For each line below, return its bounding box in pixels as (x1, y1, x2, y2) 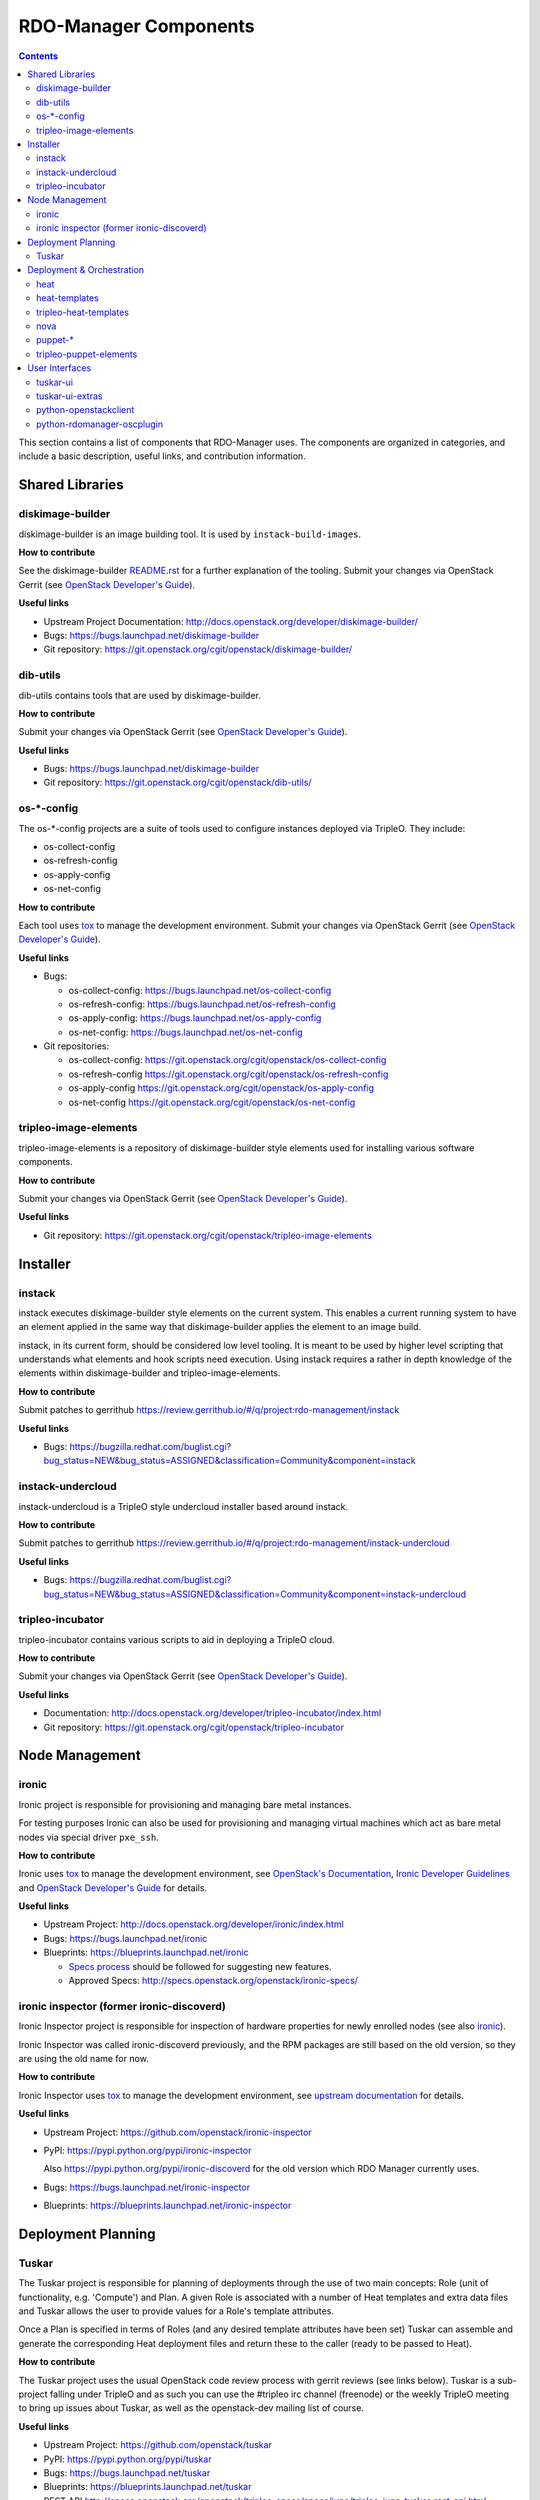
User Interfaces (27, 362, 92, 374)
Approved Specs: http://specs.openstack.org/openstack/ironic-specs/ (68, 1975, 359, 1987)
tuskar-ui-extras (36, 390, 103, 402)
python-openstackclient (36, 404, 135, 416)
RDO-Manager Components (18, 15, 255, 37)
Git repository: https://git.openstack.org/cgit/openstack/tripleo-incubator (43, 1721, 345, 1733)
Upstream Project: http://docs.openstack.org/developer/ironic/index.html (43, 1918, 344, 1930)
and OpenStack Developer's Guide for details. (18, 1881, 208, 1894)
